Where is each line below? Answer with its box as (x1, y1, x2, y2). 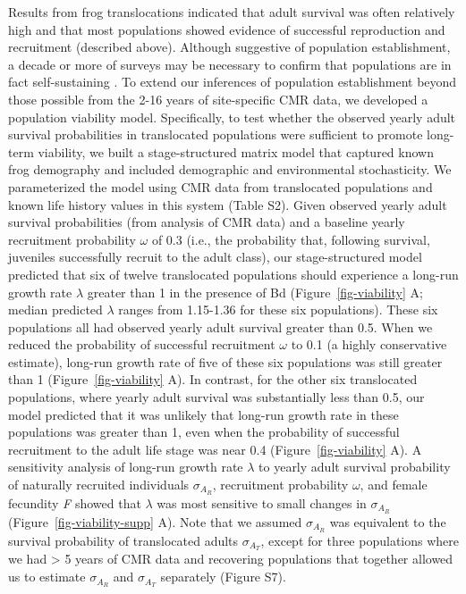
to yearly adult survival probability (258, 457, 451, 476)
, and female (360, 475, 428, 494)
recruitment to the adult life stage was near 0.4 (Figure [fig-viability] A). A (8, 439, 422, 458)
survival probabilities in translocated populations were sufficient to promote (8, 125, 423, 144)
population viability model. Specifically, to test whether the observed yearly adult (8, 107, 456, 126)
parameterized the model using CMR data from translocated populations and (8, 177, 433, 196)
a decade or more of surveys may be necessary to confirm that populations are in (8, 54, 452, 73)
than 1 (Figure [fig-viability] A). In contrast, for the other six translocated (8, 370, 418, 389)
